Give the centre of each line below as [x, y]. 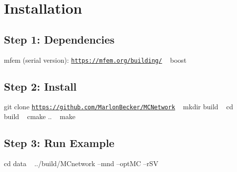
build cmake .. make [40, 116]
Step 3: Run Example [59, 143]
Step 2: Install [40, 86]
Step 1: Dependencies [59, 39]
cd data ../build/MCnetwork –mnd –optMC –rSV [81, 163]
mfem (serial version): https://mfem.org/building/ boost [95, 60]
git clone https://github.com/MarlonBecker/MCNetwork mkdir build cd [118, 107]
